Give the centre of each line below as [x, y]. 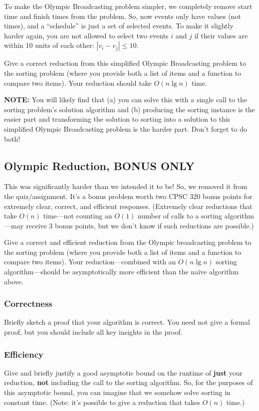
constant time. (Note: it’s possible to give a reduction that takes [102, 402]
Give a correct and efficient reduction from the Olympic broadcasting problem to [128, 242]
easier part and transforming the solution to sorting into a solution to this [117, 119]
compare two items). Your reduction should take [78, 83]
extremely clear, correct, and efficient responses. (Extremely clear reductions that [128, 206]
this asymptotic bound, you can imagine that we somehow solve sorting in [117, 392]
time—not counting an [78, 216]
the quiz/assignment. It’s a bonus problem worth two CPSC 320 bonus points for [128, 196]
